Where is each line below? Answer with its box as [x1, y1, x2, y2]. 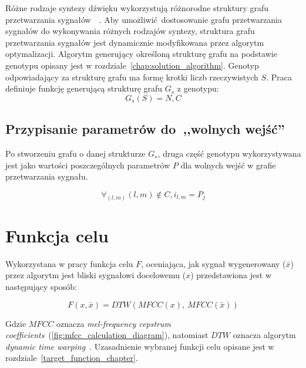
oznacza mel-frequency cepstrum [56, 317, 171, 329]
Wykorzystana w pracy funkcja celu [5, 257, 133, 269]
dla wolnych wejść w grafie [180, 158, 276, 171]
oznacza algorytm [233, 329, 296, 341]
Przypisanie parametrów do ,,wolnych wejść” [5, 120, 285, 138]
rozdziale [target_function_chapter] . [5, 352, 138, 364]
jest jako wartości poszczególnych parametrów [5, 158, 170, 171]
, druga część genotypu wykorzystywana [157, 147, 301, 159]
